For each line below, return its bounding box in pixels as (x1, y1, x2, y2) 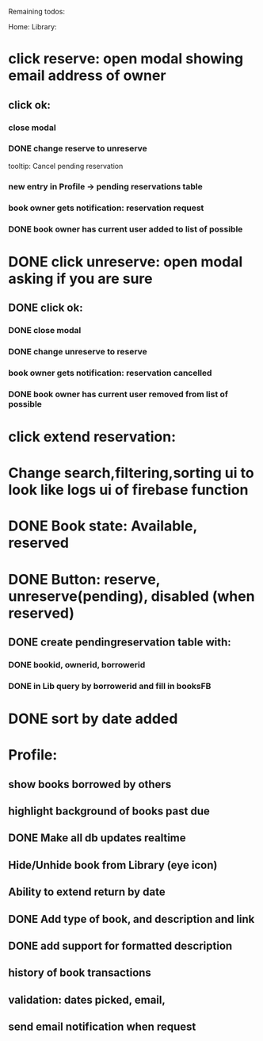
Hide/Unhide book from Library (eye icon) (8, 858, 218, 871)
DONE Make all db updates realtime (8, 832, 186, 845)
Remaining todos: (8, 7, 66, 16)
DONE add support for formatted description (8, 939, 233, 952)
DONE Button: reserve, (8, 570, 161, 588)
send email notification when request (8, 1020, 196, 1034)
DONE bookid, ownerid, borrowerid (8, 659, 146, 670)
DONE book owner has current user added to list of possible (8, 224, 243, 235)
